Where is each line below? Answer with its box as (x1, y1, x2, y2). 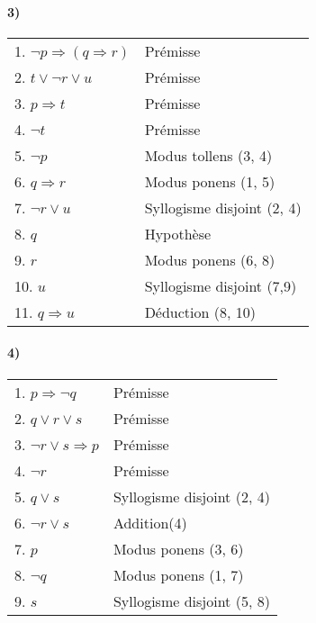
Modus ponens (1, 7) (113, 564, 244, 585)
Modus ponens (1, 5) (144, 170, 275, 192)
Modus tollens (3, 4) (144, 144, 273, 166)
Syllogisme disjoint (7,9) (144, 275, 297, 296)
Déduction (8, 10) (144, 301, 256, 322)
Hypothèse (144, 222, 212, 244)
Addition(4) (113, 511, 187, 533)
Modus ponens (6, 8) (144, 248, 275, 270)
